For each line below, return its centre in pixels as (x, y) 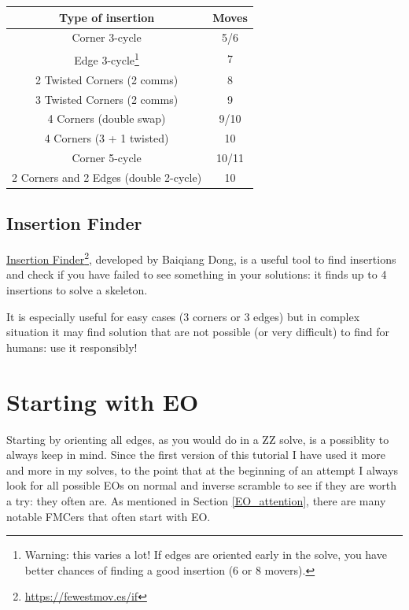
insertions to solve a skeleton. (77, 290)
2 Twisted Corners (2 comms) (107, 79)
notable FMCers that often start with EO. (109, 516)
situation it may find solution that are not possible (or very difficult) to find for (198, 332)
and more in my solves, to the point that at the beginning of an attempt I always (203, 470)
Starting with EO (103, 401)
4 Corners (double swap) (107, 118)
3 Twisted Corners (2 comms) (107, 99)
